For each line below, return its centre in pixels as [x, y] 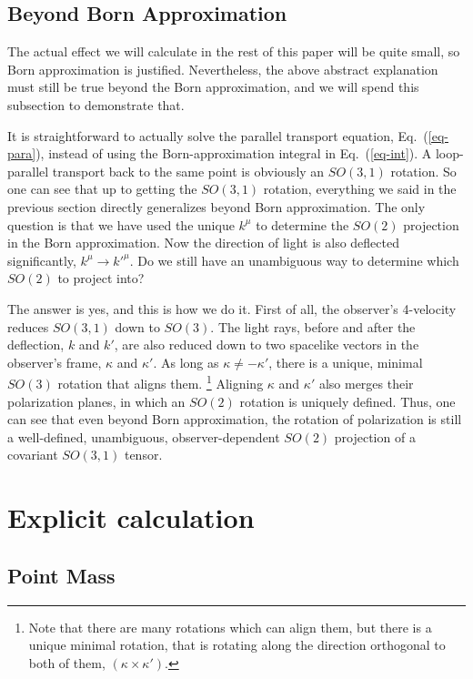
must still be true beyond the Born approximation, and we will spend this [213, 87]
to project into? [101, 278]
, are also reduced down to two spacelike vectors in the [267, 345]
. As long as [186, 362]
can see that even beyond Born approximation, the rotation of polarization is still [235, 419]
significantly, [42, 260]
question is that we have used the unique [121, 224]
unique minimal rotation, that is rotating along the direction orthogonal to [237, 645]
